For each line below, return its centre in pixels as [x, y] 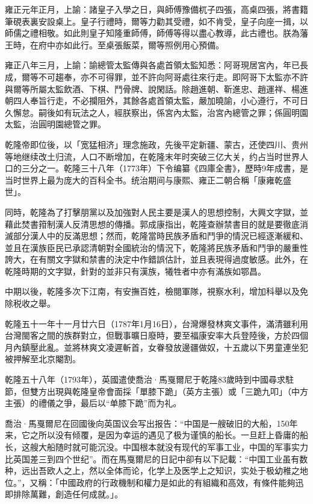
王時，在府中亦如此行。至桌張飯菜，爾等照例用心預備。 [114, 44]
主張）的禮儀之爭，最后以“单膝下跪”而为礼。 [93, 403]
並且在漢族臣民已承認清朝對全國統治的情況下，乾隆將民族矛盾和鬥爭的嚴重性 [156, 247]
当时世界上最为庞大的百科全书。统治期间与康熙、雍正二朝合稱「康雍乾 [144, 180]
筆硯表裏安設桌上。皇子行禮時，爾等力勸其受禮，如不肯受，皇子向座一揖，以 [156, 21]
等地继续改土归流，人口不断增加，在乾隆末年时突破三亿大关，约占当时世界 [152, 156]
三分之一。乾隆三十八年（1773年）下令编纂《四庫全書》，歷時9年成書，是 [165, 168]
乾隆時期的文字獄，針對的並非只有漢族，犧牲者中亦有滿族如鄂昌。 [135, 271]
